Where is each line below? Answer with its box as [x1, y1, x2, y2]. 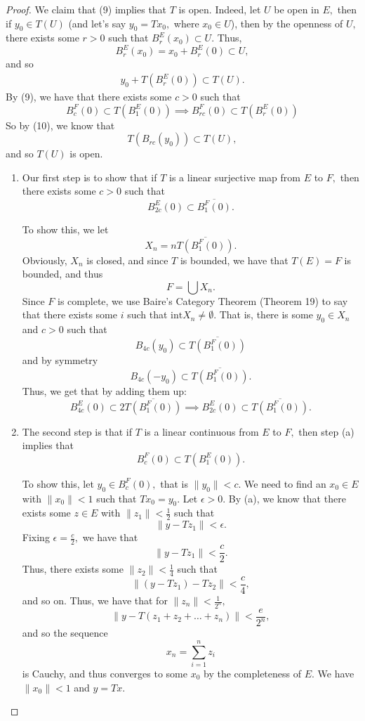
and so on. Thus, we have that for [22, 593, 168, 608]
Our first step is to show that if [22, 169, 157, 184]
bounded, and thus [22, 266, 103, 281]
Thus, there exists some [22, 561, 124, 576]
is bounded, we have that [180, 252, 288, 267]
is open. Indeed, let [178, 2, 261, 16]
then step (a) [298, 424, 354, 439]
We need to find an [244, 476, 326, 491]
